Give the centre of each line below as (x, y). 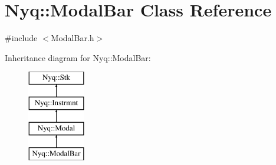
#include (21, 38)
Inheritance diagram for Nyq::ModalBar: (78, 57)
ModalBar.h (73, 38)
